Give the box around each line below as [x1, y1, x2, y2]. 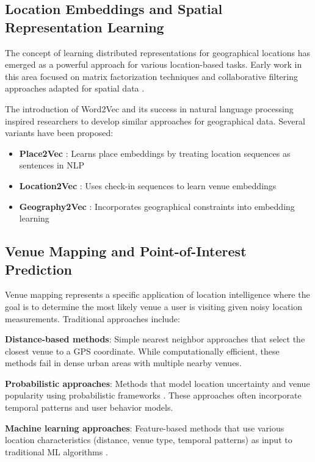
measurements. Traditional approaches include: [5, 312, 180, 325]
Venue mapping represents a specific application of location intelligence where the [5, 288, 310, 301]
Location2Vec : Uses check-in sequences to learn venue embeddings [19, 179, 277, 192]
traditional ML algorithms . [5, 445, 108, 458]
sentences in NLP [19, 159, 85, 171]
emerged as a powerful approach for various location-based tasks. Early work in [5, 58, 302, 71]
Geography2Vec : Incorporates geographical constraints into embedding [19, 200, 295, 212]
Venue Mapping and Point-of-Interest [5, 242, 247, 261]
